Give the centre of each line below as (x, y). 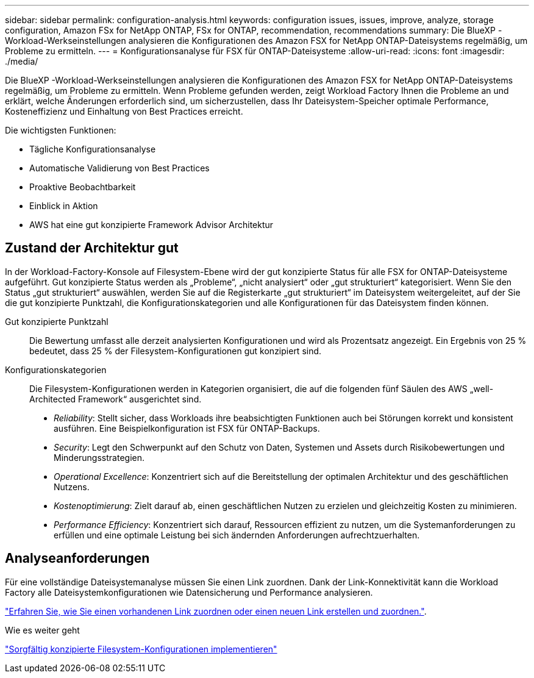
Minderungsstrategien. (99, 457)
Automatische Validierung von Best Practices (119, 168)
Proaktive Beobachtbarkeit (83, 187)
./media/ (22, 61)
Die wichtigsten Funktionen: (61, 130)
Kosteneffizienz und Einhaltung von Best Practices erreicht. (124, 111)
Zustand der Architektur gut (92, 248)
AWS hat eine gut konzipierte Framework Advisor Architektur (151, 225)
